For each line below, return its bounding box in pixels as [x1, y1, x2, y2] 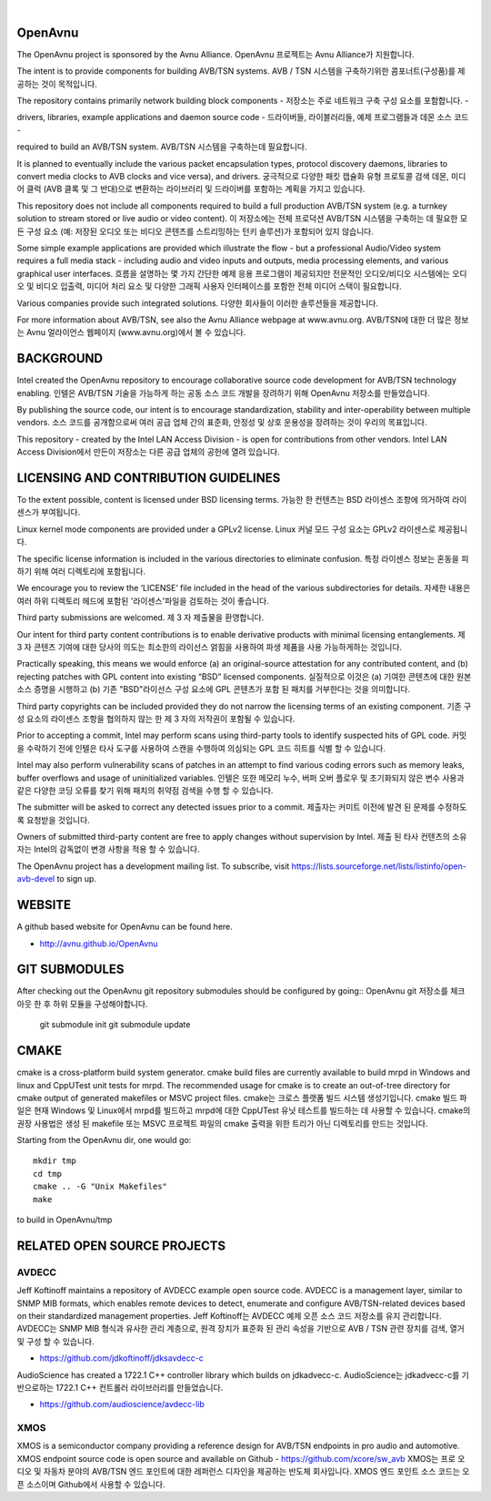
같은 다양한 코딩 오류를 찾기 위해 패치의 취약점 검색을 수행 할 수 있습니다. [16, 784, 274, 796]
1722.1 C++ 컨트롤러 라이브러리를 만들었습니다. [55, 1382, 224, 1393]
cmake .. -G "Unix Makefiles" [33, 1181, 168, 1192]
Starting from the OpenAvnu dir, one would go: [16, 1135, 192, 1146]
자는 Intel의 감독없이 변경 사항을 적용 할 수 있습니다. [16, 843, 200, 855]
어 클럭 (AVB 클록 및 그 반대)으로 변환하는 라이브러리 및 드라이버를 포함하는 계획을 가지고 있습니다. [16, 183, 366, 195]
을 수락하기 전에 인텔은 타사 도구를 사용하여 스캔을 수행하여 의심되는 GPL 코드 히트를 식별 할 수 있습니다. [16, 742, 386, 753]
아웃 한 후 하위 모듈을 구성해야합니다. [16, 998, 148, 1009]
